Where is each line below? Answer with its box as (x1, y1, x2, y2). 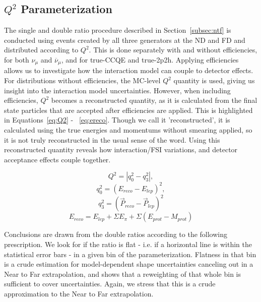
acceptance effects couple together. (4, 154, 111, 164)
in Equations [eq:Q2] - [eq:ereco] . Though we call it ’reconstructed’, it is (4, 114, 230, 125)
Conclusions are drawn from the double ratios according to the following (4, 229, 228, 239)
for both (4, 54, 29, 65)
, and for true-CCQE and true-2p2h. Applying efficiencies (61, 54, 239, 65)
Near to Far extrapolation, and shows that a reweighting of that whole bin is (4, 268, 241, 279)
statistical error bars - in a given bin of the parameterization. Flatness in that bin (4, 249, 256, 259)
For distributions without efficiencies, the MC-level (4, 75, 161, 86)
